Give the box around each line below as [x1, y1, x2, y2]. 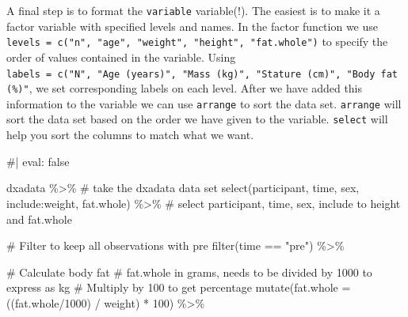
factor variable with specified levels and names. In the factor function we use [6, 17, 379, 34]
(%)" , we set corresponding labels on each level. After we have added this [6, 80, 363, 96]
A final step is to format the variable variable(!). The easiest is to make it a [6, 2, 380, 18]
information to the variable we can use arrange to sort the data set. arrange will [6, 95, 402, 111]
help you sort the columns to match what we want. [6, 126, 254, 143]
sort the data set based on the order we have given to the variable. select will [6, 111, 388, 127]
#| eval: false [6, 153, 70, 169]
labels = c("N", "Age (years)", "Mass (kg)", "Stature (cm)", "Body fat [6, 68, 398, 80]
